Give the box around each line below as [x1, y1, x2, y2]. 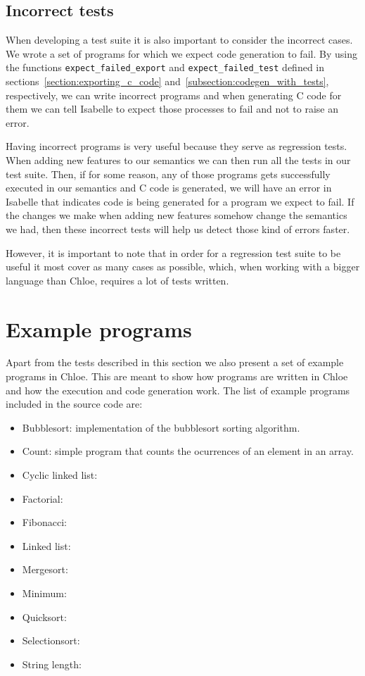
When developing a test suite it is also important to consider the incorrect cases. [6, 32, 353, 47]
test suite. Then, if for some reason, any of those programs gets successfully [6, 166, 331, 181]
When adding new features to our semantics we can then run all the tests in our [6, 153, 351, 168]
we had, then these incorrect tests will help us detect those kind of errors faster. [6, 221, 350, 236]
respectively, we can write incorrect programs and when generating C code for [6, 87, 342, 102]
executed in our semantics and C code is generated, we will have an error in [6, 180, 332, 195]
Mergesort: [22, 562, 68, 577]
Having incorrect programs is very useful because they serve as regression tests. [6, 139, 347, 154]
